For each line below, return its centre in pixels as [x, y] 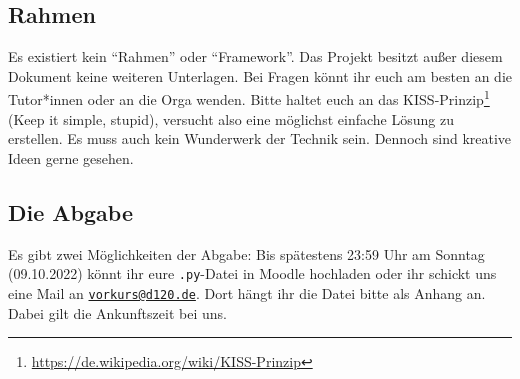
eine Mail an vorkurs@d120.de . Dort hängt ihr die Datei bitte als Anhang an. [247, 292]
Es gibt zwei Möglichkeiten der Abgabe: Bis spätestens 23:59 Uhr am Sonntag [246, 253]
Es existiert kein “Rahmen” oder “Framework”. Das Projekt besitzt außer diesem [255, 56]
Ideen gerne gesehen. [71, 157]
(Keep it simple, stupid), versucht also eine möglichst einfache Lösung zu [231, 118]
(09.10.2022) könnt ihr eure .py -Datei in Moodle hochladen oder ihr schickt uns [252, 273]
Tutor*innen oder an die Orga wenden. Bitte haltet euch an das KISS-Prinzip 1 [249, 98]
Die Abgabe [70, 211]
